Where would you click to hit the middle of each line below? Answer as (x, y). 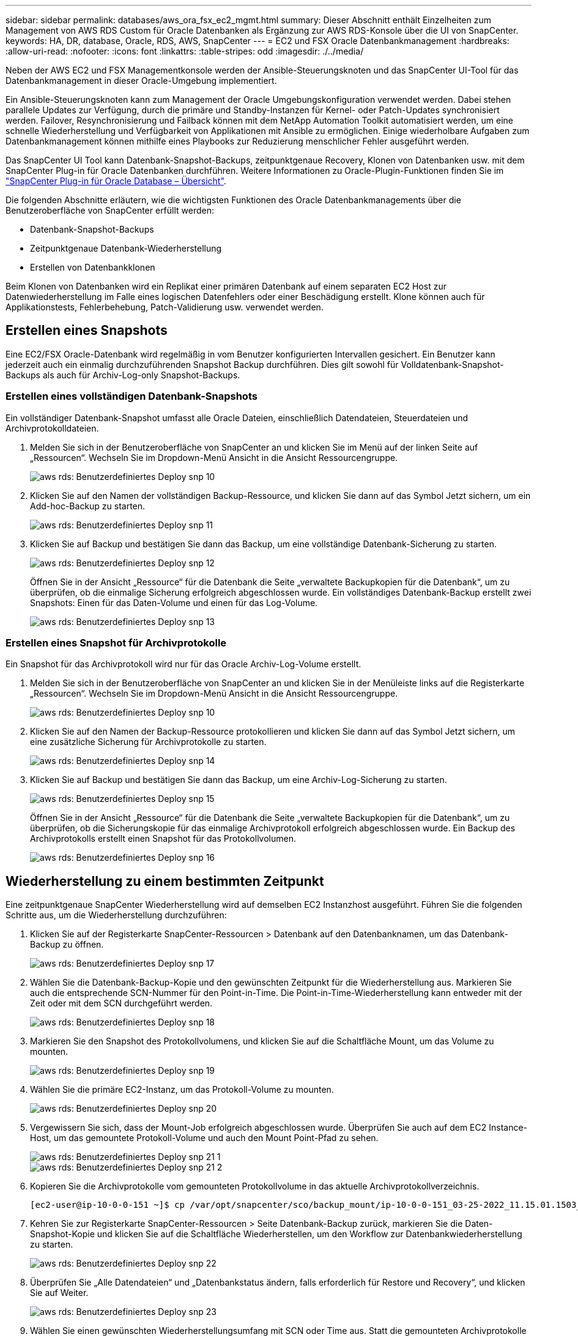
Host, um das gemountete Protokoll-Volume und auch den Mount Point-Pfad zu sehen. (204, 1138)
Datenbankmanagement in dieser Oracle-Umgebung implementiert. (141, 81)
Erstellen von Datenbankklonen (93, 267)
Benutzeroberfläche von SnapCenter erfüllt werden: (110, 210)
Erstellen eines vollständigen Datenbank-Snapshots (132, 396)
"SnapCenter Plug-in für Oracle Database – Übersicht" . (116, 181)
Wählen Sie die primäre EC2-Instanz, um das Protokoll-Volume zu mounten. (182, 1090)
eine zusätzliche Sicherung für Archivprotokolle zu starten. (148, 742)
